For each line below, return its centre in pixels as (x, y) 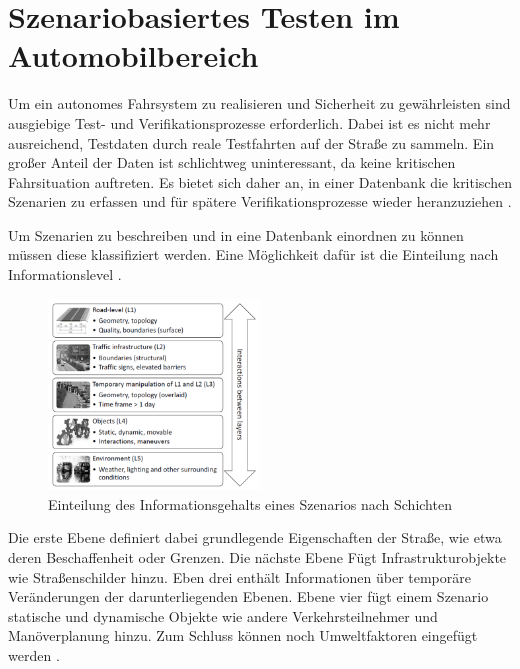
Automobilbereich (133, 55)
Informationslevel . (65, 274)
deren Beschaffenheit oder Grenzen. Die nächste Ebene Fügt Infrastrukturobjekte (257, 556)
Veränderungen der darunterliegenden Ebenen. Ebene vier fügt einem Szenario (248, 596)
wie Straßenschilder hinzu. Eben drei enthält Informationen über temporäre (239, 576)
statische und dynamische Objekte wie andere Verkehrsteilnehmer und (223, 615)
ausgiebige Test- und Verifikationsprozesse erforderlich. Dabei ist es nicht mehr (249, 122)
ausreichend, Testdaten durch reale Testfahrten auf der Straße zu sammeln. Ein (251, 142)
